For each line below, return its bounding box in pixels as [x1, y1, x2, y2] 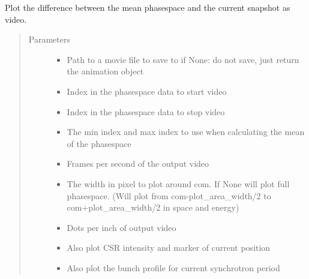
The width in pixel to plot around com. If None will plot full [67, 177, 290, 190]
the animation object [67, 65, 144, 77]
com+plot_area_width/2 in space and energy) [67, 201, 239, 214]
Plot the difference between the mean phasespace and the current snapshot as [5, 1, 290, 13]
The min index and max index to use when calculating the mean [67, 125, 305, 138]
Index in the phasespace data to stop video [67, 105, 225, 118]
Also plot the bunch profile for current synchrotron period [67, 261, 280, 274]
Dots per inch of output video [67, 221, 176, 233]
